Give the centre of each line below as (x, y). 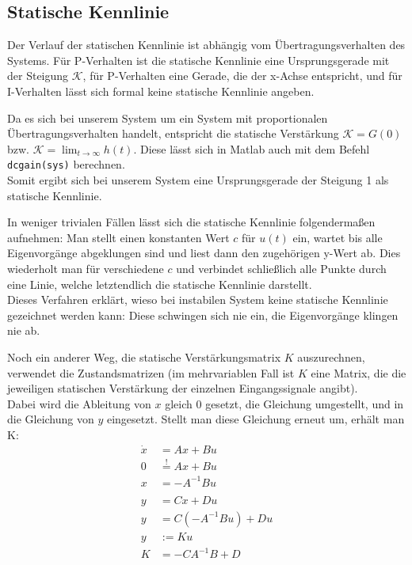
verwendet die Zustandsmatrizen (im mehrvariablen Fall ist (151, 372)
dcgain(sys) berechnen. (66, 164)
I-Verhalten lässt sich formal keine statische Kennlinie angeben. (161, 91)
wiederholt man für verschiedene (86, 268)
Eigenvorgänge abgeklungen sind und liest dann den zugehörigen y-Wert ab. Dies (204, 253)
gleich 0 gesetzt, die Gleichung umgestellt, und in (284, 403)
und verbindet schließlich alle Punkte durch (281, 268)
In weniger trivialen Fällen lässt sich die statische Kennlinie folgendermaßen (191, 222)
